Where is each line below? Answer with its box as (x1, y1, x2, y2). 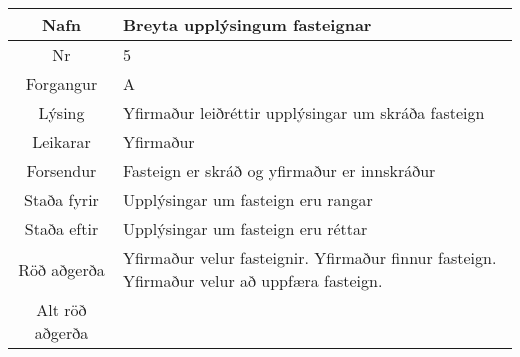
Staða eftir (24, 217, 99, 240)
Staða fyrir (24, 188, 99, 211)
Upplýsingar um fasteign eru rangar (122, 188, 373, 211)
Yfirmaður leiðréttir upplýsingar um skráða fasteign (122, 101, 485, 124)
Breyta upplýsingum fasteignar (122, 13, 372, 36)
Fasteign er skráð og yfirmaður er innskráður (122, 159, 436, 182)
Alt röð (36, 298, 87, 321)
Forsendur (26, 159, 97, 182)
